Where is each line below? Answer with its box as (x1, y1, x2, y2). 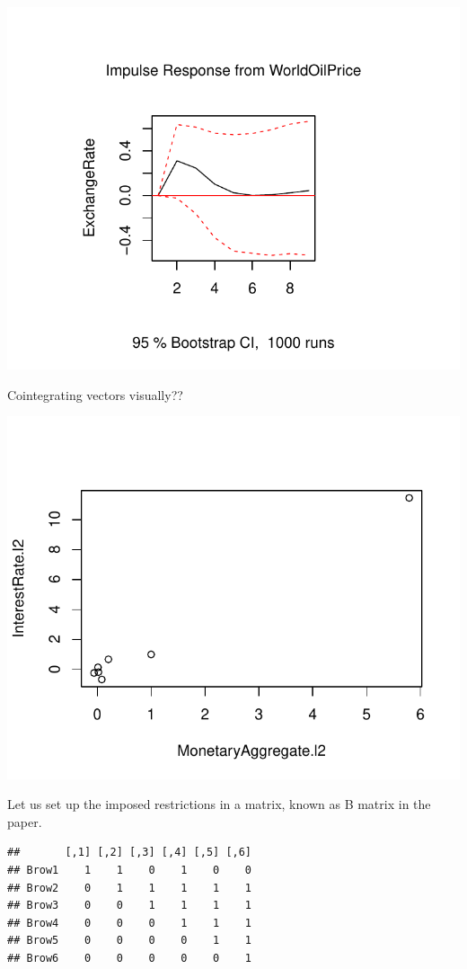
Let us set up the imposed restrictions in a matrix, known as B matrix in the (7, 795, 431, 813)
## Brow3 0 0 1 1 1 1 (7, 899, 252, 912)
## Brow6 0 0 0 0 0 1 (7, 951, 252, 965)
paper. (7, 812, 42, 831)
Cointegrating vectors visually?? (7, 385, 183, 404)
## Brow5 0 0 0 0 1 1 (7, 934, 252, 947)
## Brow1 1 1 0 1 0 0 (7, 863, 252, 876)
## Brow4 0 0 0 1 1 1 (7, 916, 252, 929)
